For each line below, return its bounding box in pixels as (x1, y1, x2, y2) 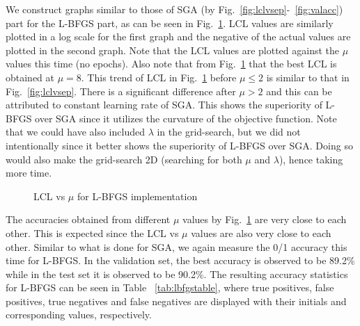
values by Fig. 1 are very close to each (182, 212, 347, 227)
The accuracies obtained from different (6, 212, 171, 227)
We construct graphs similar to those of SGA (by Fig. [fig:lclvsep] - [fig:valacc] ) (6, 2, 343, 16)
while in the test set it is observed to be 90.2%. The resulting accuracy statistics (6, 266, 348, 281)
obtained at (6, 70, 55, 84)
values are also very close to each (191, 225, 331, 240)
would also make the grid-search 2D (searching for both (6, 152, 242, 166)
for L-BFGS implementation (77, 188, 198, 203)
